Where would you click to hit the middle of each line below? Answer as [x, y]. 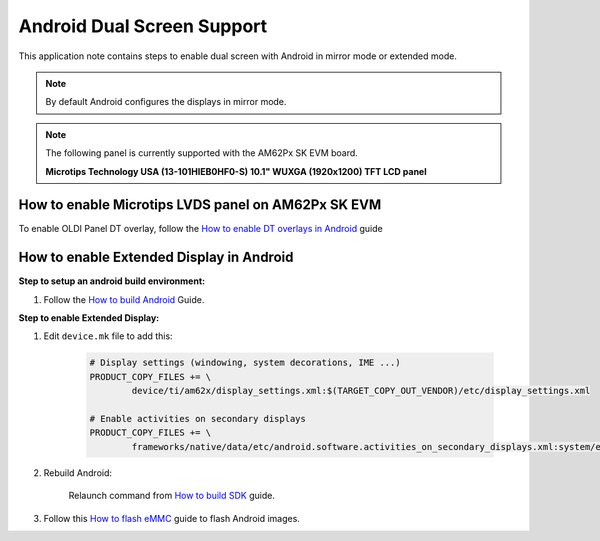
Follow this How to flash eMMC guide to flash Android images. [171, 518]
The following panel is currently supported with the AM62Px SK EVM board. [202, 153]
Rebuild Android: [78, 472]
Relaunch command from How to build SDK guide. [171, 496]
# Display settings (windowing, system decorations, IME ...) [245, 363]
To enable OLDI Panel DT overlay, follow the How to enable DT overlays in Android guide [201, 229]
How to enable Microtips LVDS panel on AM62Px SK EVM [200, 205]
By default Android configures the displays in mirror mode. [166, 102]
